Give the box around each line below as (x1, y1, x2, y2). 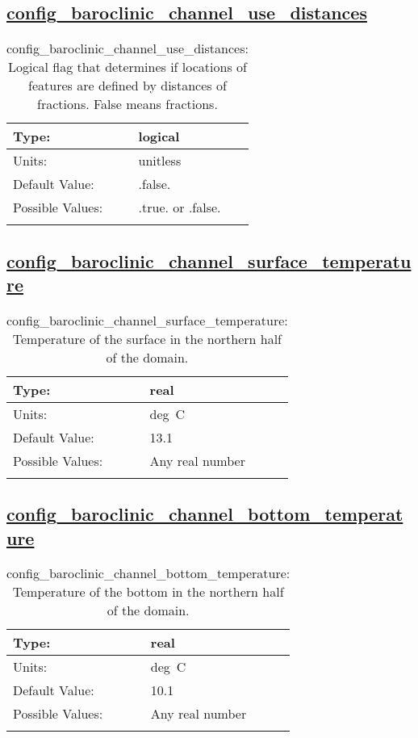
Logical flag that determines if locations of (7, 57, 247, 77)
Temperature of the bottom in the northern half (12, 582, 284, 602)
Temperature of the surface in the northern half (12, 329, 282, 348)
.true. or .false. (138, 198, 221, 217)
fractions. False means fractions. (37, 94, 218, 114)
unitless (138, 151, 182, 170)
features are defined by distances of (28, 76, 227, 95)
